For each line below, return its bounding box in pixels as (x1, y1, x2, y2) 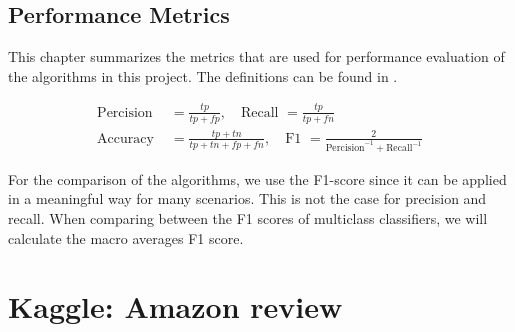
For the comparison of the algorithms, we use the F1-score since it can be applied (8, 168, 507, 189)
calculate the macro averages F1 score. (8, 227, 244, 248)
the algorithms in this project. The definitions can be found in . (8, 65, 398, 86)
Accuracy (97, 131, 154, 146)
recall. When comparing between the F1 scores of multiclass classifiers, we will (8, 207, 488, 228)
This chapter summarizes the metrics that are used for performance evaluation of (8, 46, 505, 67)
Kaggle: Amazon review (8, 286, 343, 327)
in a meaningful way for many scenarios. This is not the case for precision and (8, 188, 487, 209)
